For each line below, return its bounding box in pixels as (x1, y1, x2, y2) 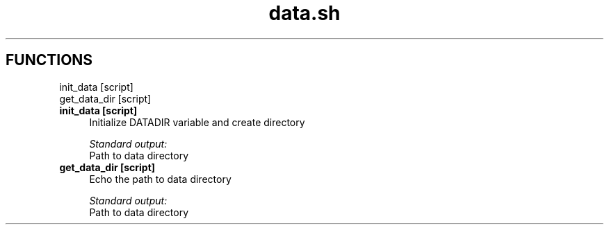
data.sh (268, 1, 341, 25)
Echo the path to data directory (89, 172, 232, 185)
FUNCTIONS (6, 51, 93, 69)
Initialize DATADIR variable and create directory (89, 116, 305, 128)
